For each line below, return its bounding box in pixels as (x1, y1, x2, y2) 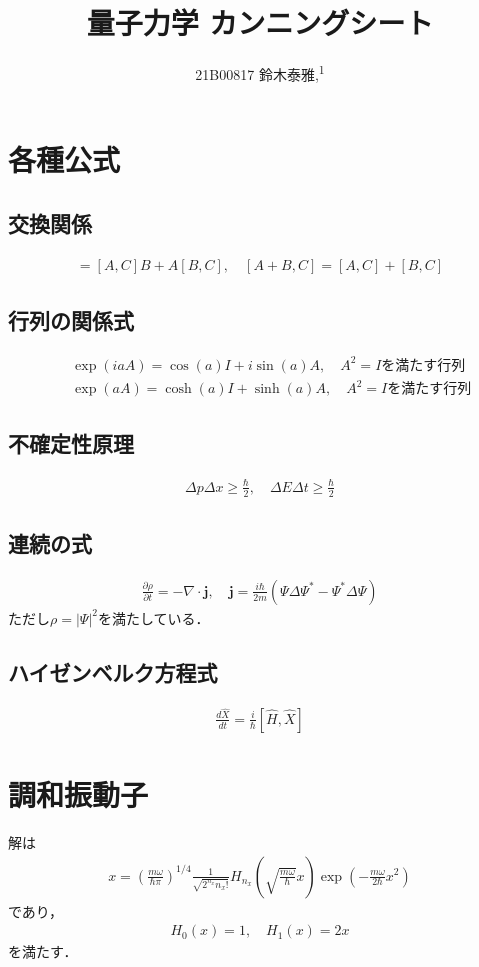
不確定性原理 (8, 428, 134, 459)
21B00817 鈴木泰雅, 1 (195, 61, 325, 84)
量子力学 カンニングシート (86, 2, 434, 43)
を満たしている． (97, 607, 210, 628)
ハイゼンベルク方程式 (8, 656, 218, 687)
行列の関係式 (8, 305, 134, 336)
